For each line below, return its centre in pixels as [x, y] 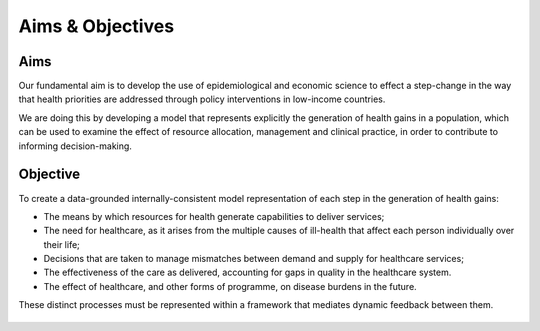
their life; [61, 244]
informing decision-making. [75, 146]
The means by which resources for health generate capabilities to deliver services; [214, 216]
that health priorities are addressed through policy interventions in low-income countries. [202, 99]
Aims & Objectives [96, 26]
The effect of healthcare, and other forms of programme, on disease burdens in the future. [230, 286]
